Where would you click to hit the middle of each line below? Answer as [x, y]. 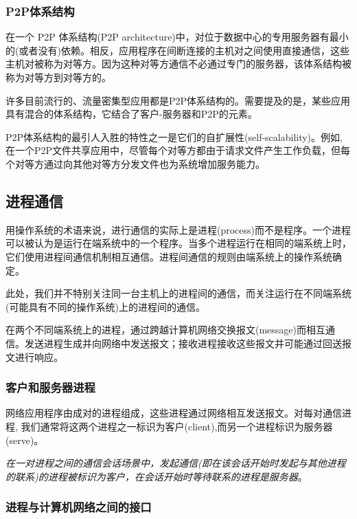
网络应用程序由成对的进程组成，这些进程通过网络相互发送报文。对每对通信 [174, 413]
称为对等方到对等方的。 [58, 77]
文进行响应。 [34, 356]
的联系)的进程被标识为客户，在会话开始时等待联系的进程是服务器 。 [157, 476]
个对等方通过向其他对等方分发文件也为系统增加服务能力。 [135, 163]
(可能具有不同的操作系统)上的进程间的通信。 [105, 306]
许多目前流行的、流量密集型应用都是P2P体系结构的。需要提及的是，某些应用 [178, 100]
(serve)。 [25, 440]
